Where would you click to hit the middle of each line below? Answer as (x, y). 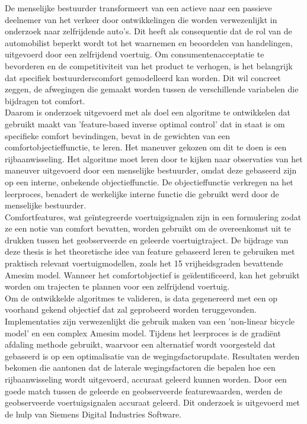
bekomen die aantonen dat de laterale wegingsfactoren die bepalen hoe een (140, 367)
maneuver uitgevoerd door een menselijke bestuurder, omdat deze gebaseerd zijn (151, 170)
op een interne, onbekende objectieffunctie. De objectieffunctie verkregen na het (149, 182)
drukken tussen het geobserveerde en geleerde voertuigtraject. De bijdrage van (147, 240)
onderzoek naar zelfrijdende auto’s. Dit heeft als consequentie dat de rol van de (148, 31)
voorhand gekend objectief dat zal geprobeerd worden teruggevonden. (131, 309)
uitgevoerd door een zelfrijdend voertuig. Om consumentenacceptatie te (135, 54)
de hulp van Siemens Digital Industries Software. (93, 414)
